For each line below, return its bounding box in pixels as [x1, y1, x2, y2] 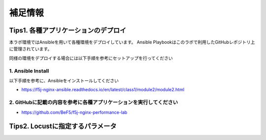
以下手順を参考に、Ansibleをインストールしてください [9, 77, 119, 83]
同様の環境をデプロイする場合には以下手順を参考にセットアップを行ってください [9, 55, 173, 61]
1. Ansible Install [9, 67, 49, 74]
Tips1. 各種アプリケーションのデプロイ [9, 26, 127, 35]
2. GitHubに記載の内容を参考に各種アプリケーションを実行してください [9, 99, 178, 106]
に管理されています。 [9, 46, 52, 52]
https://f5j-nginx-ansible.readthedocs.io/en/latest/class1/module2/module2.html [21, 87, 185, 93]
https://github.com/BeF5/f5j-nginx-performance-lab [21, 109, 128, 115]
